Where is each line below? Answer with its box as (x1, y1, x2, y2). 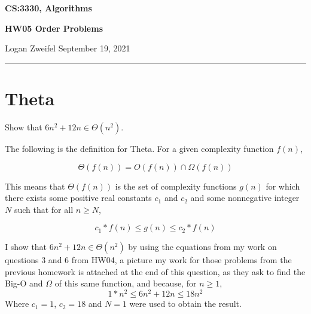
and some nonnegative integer (190, 191, 300, 204)
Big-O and (5, 277, 43, 289)
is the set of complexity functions (115, 179, 237, 192)
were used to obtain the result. (129, 297, 242, 310)
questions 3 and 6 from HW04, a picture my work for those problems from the (5, 254, 292, 266)
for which (266, 179, 300, 192)
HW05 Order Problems (5, 22, 103, 34)
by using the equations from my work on (128, 240, 277, 253)
